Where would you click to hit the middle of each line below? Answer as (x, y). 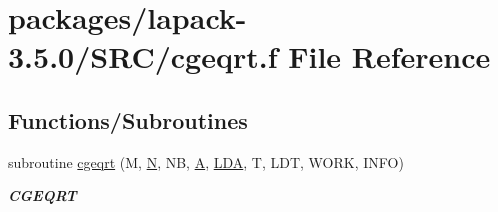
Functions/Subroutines (128, 119)
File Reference (389, 56)
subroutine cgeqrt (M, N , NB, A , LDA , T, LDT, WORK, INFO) (206, 161)
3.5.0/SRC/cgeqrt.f (143, 56)
